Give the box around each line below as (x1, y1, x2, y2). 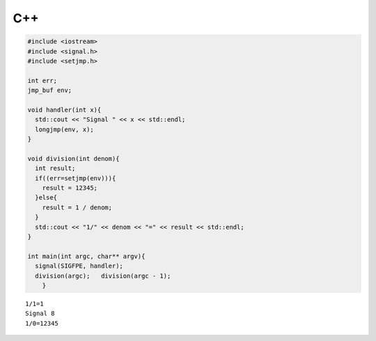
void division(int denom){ (27, 154, 120, 162)
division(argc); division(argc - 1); (35, 272, 171, 280)
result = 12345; (42, 184, 97, 192)
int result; (35, 165, 76, 172)
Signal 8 (25, 310, 55, 317)
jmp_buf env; (27, 86, 72, 94)
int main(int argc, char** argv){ (27, 252, 146, 260)
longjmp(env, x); (35, 126, 94, 133)
